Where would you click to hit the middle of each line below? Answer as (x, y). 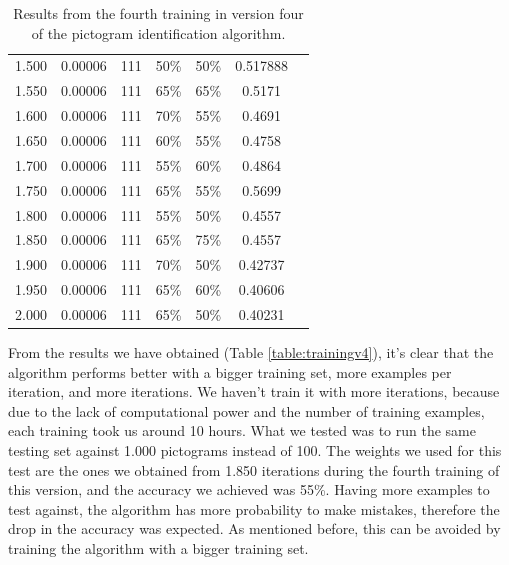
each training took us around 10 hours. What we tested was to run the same (242, 430)
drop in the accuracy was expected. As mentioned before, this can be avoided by (254, 528)
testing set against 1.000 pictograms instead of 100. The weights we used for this (255, 449)
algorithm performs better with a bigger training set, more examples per (230, 371)
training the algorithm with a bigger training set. (158, 547)
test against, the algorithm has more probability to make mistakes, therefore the (254, 508)
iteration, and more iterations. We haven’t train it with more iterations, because (254, 391)
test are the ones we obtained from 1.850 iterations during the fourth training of (254, 469)
